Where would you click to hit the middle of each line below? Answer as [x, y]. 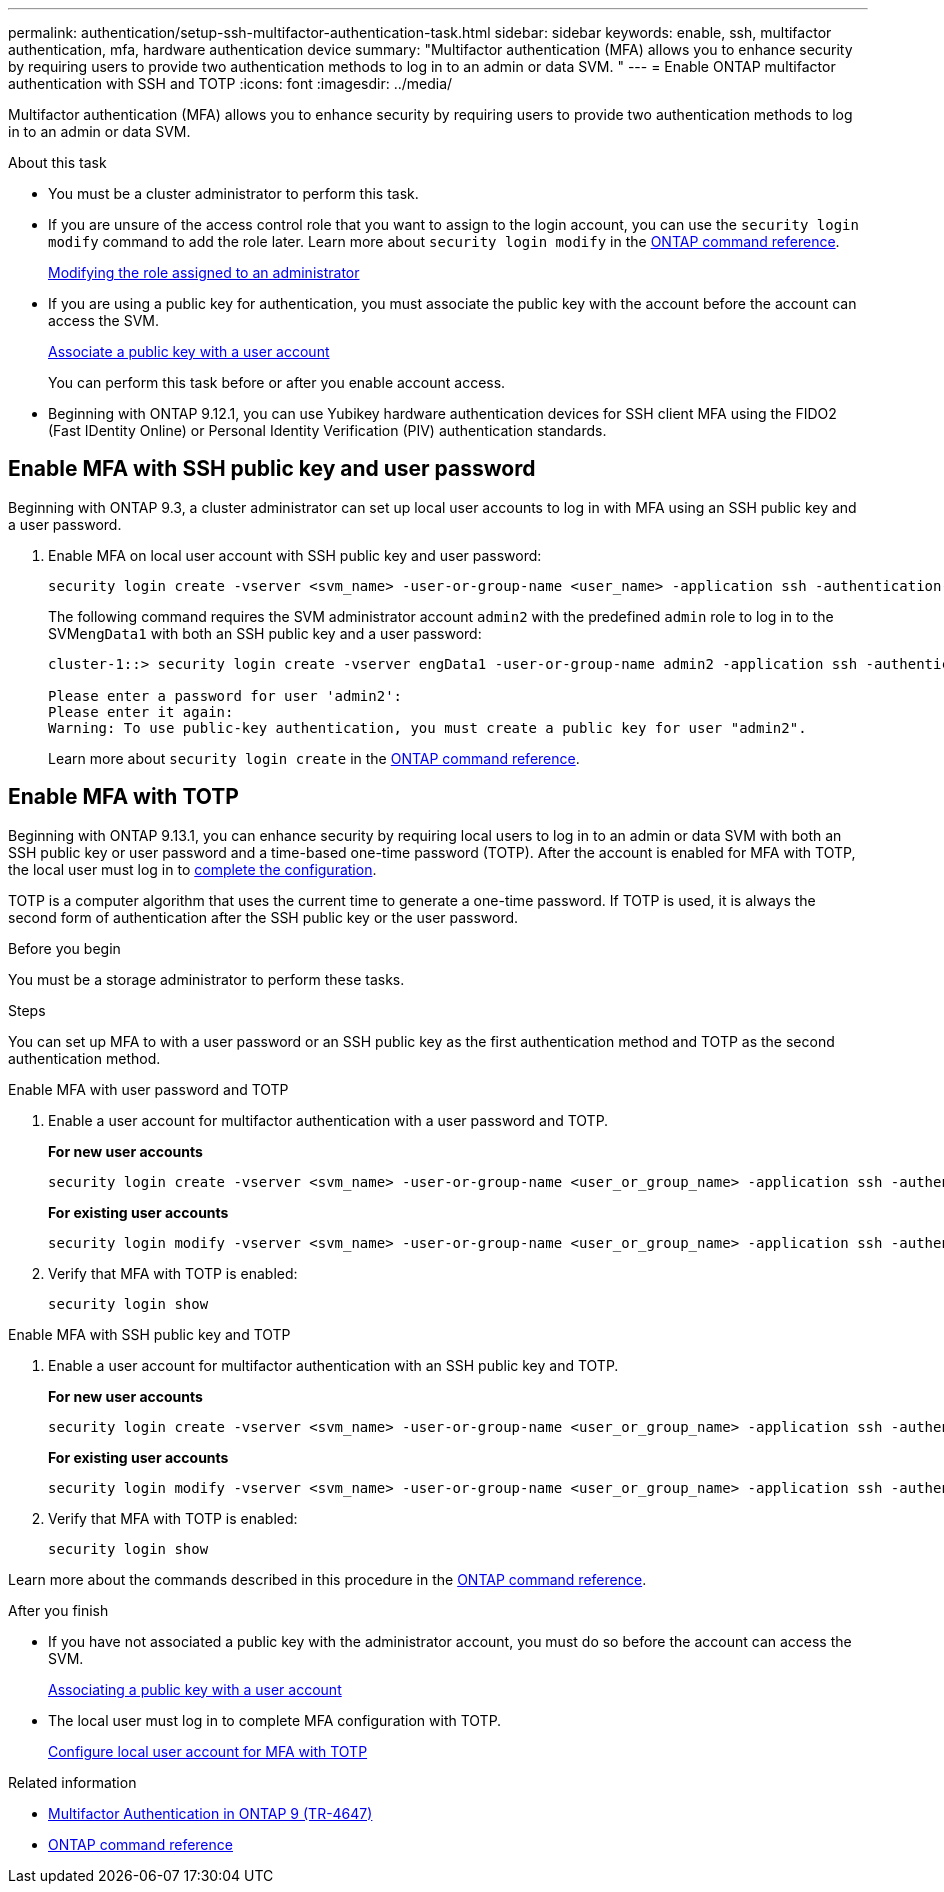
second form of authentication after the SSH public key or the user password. [263, 917]
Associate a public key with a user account [189, 351]
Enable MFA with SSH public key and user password [272, 469]
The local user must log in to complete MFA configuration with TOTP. [275, 1720]
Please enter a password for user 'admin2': [225, 695]
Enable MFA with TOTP [123, 797]
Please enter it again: [141, 711]
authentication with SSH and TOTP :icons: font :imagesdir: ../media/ [230, 83]
